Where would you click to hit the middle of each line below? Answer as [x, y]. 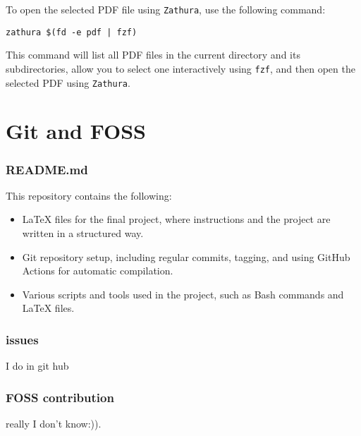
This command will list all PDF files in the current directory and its [153, 55]
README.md [47, 169]
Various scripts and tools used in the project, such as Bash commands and [183, 294]
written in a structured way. [83, 233]
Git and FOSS [76, 131]
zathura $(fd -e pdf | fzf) [72, 32]
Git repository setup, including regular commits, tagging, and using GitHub [186, 256]
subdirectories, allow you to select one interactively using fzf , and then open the [180, 68]
